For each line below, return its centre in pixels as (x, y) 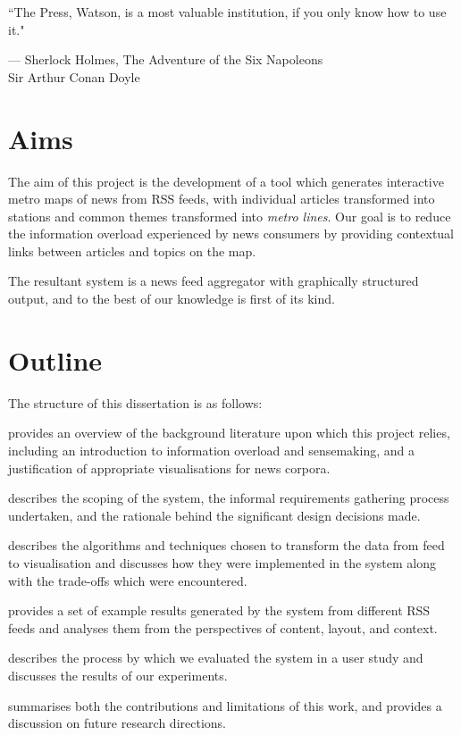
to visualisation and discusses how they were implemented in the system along (222, 562)
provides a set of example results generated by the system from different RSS (219, 610)
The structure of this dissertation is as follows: (135, 402)
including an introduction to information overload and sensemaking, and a (211, 450)
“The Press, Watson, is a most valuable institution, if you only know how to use (227, 12)
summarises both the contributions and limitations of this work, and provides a (225, 705)
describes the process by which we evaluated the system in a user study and (216, 658)
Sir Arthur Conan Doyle (74, 76)
